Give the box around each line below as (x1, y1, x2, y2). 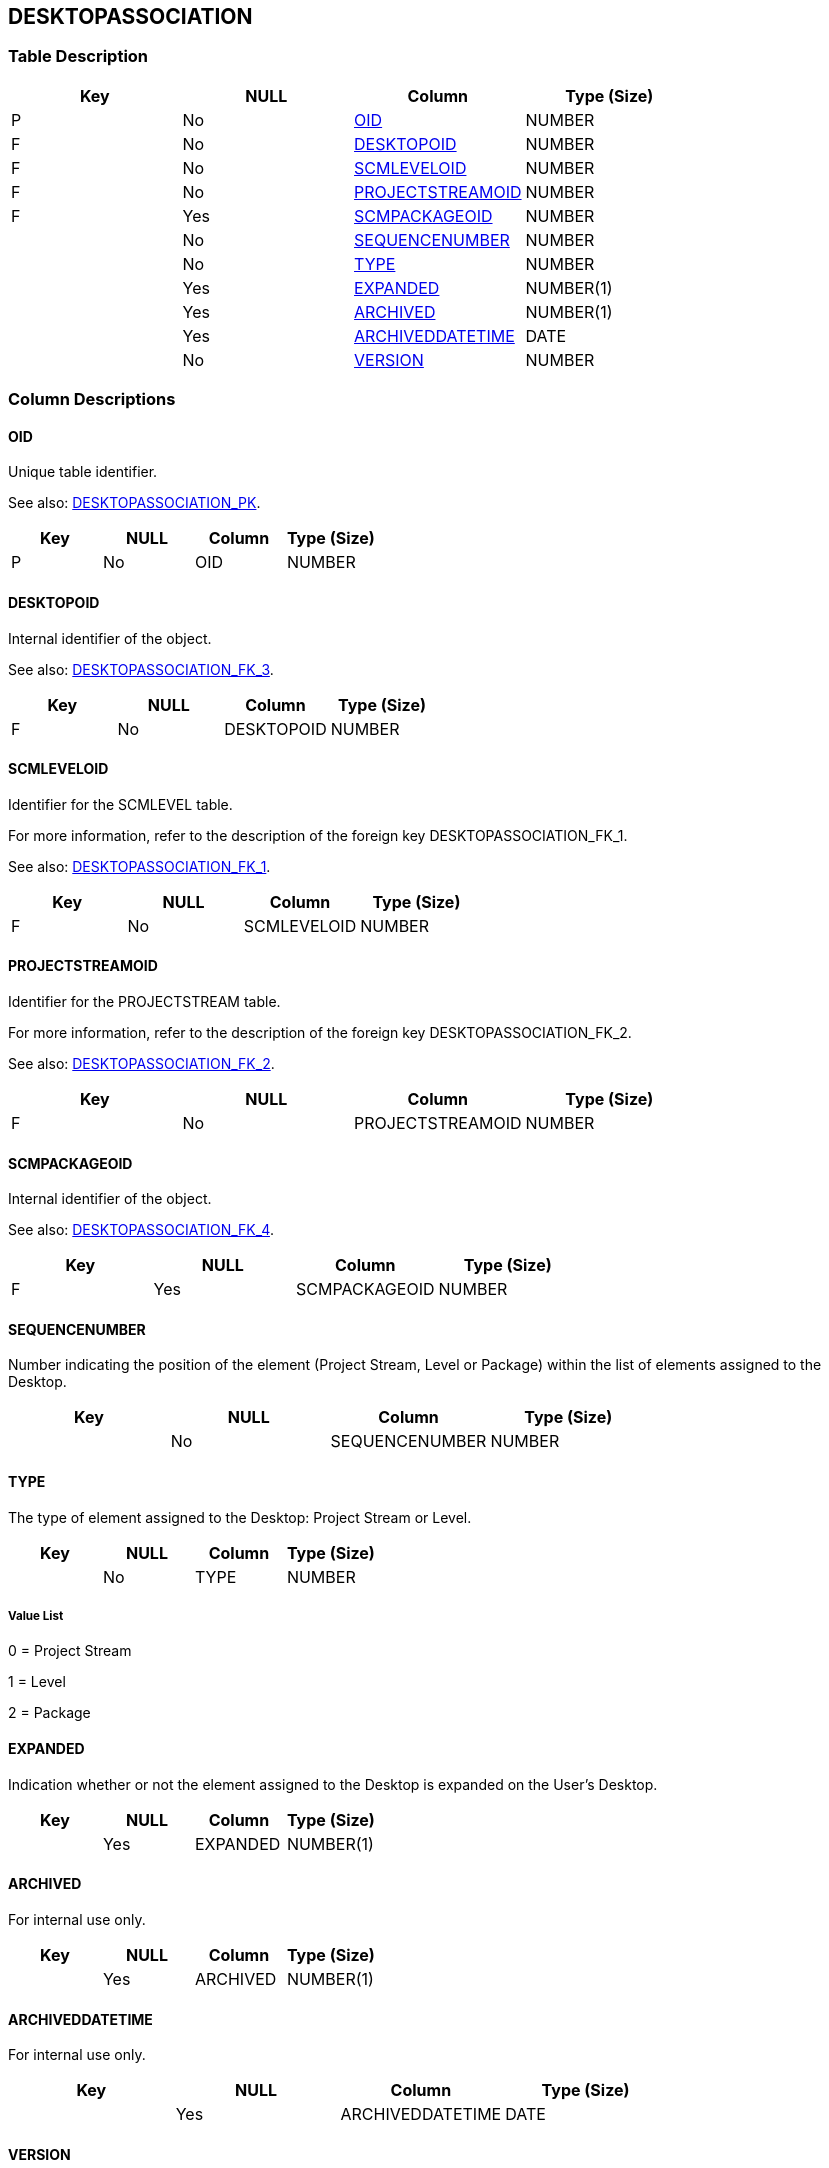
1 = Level (8, 1673, 66, 1691)
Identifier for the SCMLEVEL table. (8, 795, 233, 813)
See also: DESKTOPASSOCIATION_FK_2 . (8, 1055, 275, 1073)
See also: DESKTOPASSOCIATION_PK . (8, 494, 261, 512)
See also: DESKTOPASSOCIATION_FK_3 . (8, 660, 274, 678)
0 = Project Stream (8, 1642, 132, 1660)
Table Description (8, 46, 149, 67)
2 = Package (8, 1704, 91, 1722)
